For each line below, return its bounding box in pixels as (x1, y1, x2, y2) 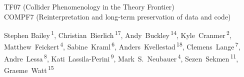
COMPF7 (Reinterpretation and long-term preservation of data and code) (4, 11, 231, 21)
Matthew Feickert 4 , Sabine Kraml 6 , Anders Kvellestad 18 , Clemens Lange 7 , (4, 40, 240, 52)
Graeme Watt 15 (4, 63, 54, 75)
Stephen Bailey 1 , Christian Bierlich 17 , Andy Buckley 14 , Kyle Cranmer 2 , (4, 28, 231, 40)
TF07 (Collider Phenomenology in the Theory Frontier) (4, 1, 174, 11)
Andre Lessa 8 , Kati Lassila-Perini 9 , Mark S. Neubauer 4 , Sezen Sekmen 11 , (4, 51, 238, 63)
